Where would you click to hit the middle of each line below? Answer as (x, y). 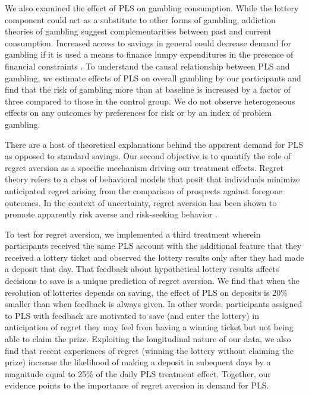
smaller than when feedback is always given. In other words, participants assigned (154, 304)
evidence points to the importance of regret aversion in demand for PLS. (137, 385)
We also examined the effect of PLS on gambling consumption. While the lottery (152, 8)
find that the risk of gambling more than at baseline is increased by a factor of (148, 89)
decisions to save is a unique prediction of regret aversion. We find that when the (152, 281)
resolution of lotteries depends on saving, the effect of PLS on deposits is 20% (146, 292)
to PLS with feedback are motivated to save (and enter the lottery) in (132, 315)
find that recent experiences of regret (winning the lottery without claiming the (149, 350)
